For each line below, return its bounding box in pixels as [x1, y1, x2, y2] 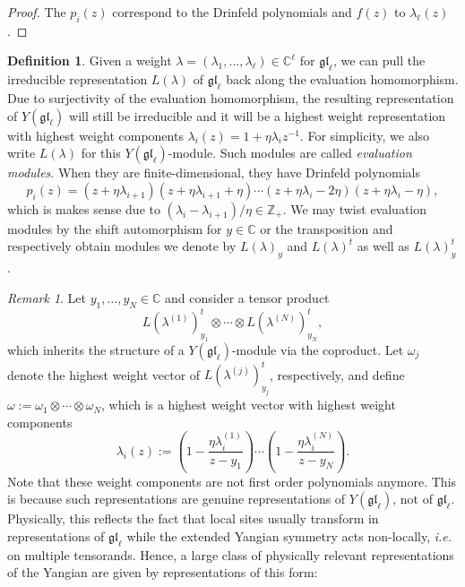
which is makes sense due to [7, 199, 160, 218]
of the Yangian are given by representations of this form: [7, 563, 318, 582]
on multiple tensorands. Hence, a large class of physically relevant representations [7, 545, 454, 564]
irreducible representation [7, 70, 148, 89]
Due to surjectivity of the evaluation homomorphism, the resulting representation [7, 88, 454, 107]
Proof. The [7, 3, 66, 21]
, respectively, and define [270, 365, 405, 384]
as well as [357, 237, 409, 255]
